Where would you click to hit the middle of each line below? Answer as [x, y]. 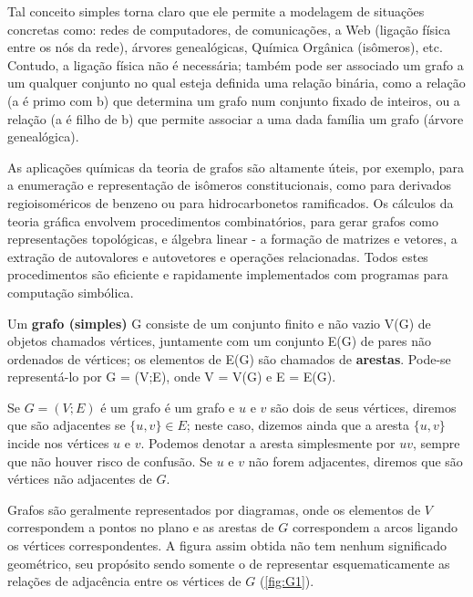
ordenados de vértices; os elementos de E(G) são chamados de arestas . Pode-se [229, 358]
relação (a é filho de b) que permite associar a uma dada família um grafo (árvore [236, 118]
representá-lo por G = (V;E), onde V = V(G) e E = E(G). [172, 377]
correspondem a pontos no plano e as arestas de [141, 527]
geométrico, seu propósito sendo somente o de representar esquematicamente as [229, 563]
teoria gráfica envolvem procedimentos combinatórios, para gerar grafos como [223, 220]
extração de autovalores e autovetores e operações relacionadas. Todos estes [218, 256]
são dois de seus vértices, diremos [363, 407]
